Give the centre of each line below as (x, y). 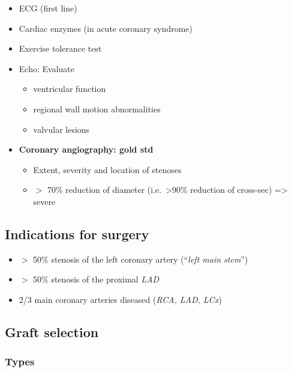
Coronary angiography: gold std (86, 149)
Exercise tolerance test (60, 48)
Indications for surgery (77, 233)
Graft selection (52, 331)
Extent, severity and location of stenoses (107, 169)
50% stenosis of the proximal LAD (96, 279)
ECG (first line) (48, 8)
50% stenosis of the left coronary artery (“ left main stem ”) (141, 259)
